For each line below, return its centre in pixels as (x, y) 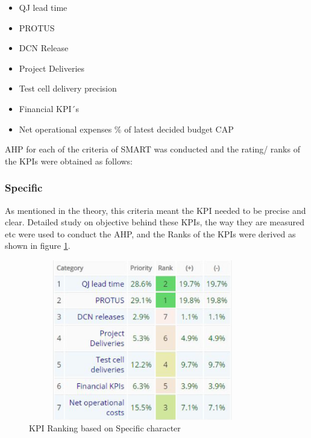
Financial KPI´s (49, 108)
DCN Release (44, 48)
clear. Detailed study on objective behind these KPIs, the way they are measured (155, 222)
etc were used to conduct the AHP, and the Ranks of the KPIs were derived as (150, 233)
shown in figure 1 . (38, 246)
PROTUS (37, 27)
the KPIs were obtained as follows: (69, 161)
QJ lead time (43, 7)
